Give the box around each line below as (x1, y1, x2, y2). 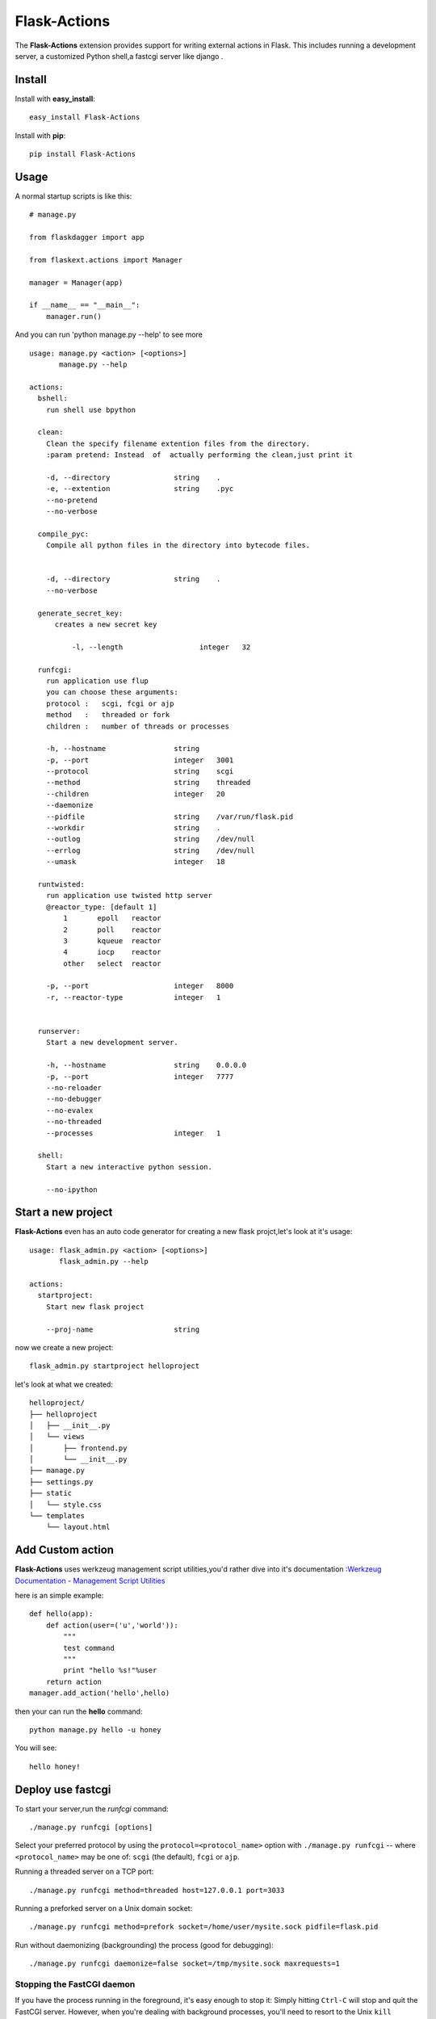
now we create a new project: (15, 1342, 114, 1352)
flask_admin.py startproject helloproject (29, 1362, 200, 1370)
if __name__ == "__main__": (29, 300, 140, 310)
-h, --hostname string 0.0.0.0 (45, 1060, 246, 1070)
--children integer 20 (45, 789, 225, 799)
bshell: (37, 394, 68, 403)
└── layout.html (45, 1522, 111, 1532)
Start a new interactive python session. (45, 1162, 213, 1171)
